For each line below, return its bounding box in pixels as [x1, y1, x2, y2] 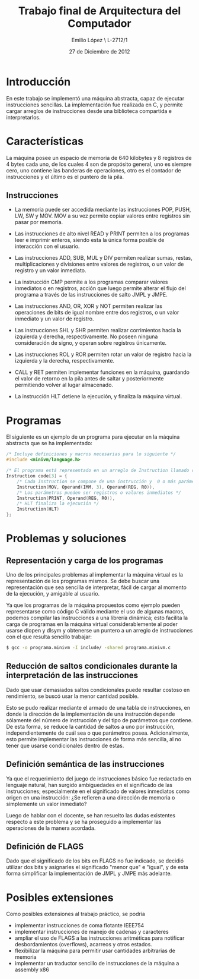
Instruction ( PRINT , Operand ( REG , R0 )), [17, 495, 115, 501]
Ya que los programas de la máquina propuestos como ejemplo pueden [6, 602, 181, 609]
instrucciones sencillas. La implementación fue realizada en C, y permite [6, 101, 183, 108]
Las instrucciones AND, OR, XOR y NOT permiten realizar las [14, 303, 163, 310]
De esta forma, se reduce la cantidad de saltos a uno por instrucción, [6, 723, 175, 730]
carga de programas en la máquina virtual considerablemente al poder [6, 621, 178, 628]
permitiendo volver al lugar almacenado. [14, 382, 114, 389]
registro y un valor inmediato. [14, 267, 87, 274]
